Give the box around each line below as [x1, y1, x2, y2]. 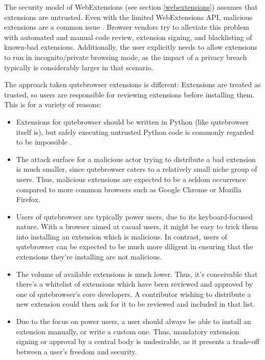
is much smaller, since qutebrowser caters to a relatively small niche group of [16, 164, 257, 174]
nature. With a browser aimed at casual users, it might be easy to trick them [16, 221, 258, 232]
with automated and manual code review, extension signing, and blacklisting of [4, 31, 252, 42]
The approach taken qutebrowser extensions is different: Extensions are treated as [4, 79, 261, 90]
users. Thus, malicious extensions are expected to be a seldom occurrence [16, 173, 246, 184]
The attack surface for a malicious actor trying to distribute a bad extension [16, 153, 256, 164]
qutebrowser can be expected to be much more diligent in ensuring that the [16, 241, 253, 252]
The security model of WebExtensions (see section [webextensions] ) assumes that [4, 2, 258, 12]
